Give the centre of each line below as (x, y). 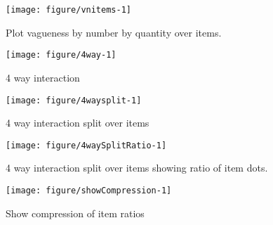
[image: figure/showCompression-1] (89, 191)
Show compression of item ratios (75, 213)
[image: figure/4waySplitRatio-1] (86, 145)
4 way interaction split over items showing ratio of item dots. (137, 168)
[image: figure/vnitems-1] (68, 10)
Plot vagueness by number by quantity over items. (114, 32)
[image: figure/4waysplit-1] (74, 100)
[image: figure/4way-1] (61, 55)
